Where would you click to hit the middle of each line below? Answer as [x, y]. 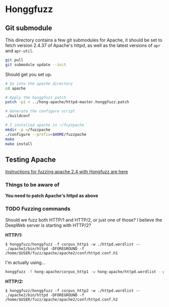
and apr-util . [19, 51]
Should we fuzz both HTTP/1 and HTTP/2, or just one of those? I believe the [84, 220]
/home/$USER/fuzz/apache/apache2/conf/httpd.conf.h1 [62, 253]
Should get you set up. [29, 74]
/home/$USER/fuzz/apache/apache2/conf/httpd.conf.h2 [62, 299]
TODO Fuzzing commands [38, 209]
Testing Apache [31, 159]
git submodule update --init [36, 65]
